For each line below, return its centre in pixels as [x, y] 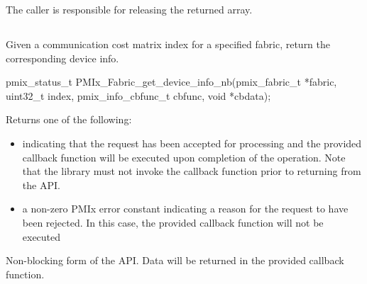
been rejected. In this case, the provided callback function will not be [173, 222]
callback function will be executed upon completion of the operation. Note [184, 157]
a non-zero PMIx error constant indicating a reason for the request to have [185, 209]
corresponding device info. [62, 58]
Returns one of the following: [69, 119]
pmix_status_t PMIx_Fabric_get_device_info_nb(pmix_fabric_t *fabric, [171, 82]
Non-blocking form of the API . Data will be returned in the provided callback [175, 260]
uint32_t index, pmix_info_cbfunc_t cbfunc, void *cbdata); [138, 95]
